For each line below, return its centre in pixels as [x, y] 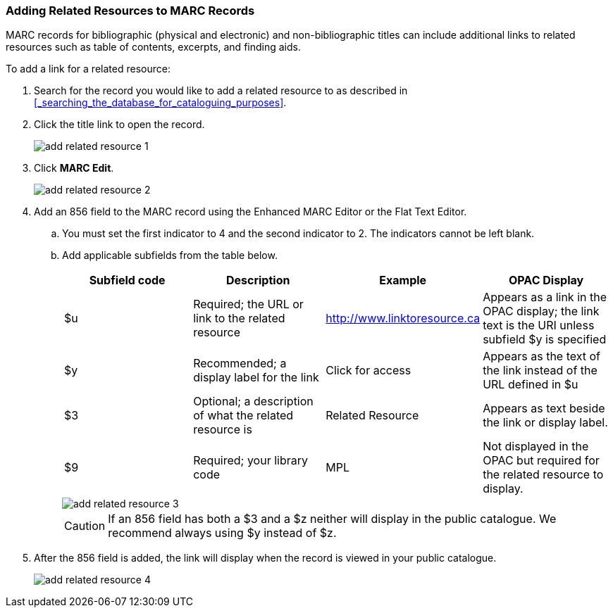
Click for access [369, 371]
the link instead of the [540, 371]
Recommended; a [240, 364]
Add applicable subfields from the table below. [170, 255]
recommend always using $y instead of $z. [222, 533]
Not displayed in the [536, 447]
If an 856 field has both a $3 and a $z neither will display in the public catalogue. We [332, 519]
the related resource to [543, 475]
